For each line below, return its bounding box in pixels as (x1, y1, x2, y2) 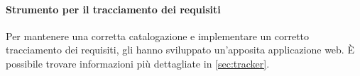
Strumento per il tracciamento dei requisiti (6, 1, 221, 16)
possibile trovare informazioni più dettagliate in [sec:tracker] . (6, 56, 270, 70)
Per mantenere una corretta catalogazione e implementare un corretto (6, 28, 310, 43)
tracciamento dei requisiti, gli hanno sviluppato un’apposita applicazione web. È (6, 42, 354, 57)
